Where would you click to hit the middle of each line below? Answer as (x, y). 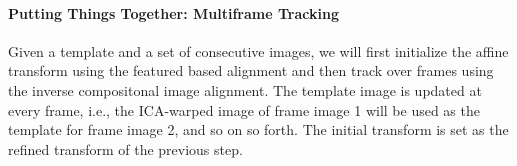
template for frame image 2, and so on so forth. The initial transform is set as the (258, 129)
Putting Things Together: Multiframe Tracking (173, 12)
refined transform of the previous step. (125, 148)
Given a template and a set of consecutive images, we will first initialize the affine (258, 50)
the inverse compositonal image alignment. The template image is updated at (245, 89)
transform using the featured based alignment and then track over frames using (251, 70)
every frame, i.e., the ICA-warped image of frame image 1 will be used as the (244, 109)
